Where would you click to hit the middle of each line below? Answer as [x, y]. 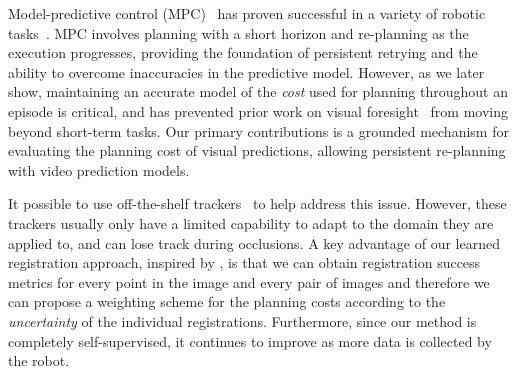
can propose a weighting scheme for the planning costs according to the [227, 301]
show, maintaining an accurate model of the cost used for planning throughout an [258, 91]
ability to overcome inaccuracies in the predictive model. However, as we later [246, 71]
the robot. [39, 360]
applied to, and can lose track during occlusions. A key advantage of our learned [254, 242]
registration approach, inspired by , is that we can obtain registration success [244, 262]
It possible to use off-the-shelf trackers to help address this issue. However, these [257, 203]
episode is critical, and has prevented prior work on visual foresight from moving [258, 110]
